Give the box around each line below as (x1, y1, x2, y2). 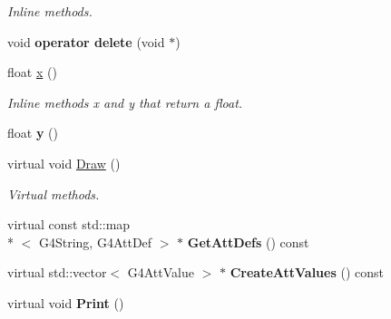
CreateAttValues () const (230, 263, 384, 282)
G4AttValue (127, 263, 194, 282)
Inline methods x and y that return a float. (7, 92, 243, 111)
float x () (7, 63, 57, 82)
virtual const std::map (7, 215, 131, 234)
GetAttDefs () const (187, 232, 309, 251)
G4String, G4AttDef (38, 232, 152, 251)
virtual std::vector (7, 263, 107, 282)
